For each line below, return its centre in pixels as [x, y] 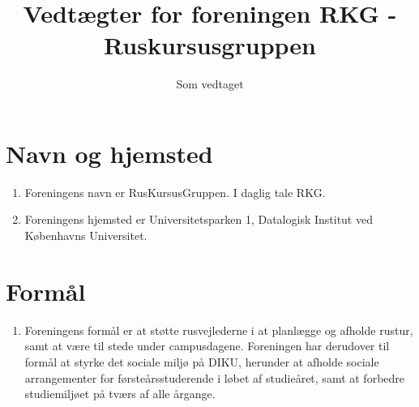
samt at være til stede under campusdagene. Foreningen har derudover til [207, 346]
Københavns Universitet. [86, 236]
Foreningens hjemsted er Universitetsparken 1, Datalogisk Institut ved [199, 219]
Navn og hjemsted [109, 153]
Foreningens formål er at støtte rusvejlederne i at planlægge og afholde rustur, [219, 330]
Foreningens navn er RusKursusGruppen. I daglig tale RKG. [175, 192]
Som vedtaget [210, 84]
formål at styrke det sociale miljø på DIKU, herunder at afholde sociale [202, 361]
